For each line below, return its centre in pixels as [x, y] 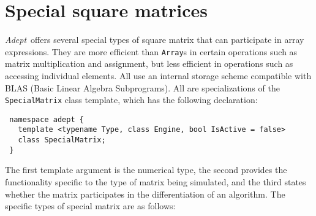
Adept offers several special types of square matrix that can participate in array [155, 40]
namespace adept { [47, 119]
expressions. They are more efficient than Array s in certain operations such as [151, 51]
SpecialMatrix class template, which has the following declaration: [131, 100]
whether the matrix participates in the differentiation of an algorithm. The [145, 194]
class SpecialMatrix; [62, 140]
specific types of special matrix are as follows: [90, 206]
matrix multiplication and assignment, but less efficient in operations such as [149, 64]
